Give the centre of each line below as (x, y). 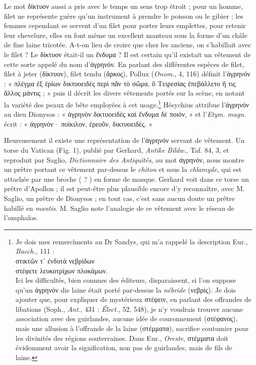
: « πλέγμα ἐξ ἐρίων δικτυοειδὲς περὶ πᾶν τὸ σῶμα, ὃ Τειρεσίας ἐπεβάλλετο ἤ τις (120, 83)
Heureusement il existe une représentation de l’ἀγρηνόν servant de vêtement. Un (124, 140)
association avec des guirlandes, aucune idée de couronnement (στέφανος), (127, 318)
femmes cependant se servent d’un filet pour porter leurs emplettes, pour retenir (125, 25)
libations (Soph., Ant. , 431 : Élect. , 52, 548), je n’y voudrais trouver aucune (129, 309)
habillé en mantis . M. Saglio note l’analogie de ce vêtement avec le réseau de (119, 208)
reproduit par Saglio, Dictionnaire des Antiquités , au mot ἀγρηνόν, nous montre (124, 159)
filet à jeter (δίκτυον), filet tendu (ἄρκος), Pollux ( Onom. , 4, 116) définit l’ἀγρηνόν (127, 74)
